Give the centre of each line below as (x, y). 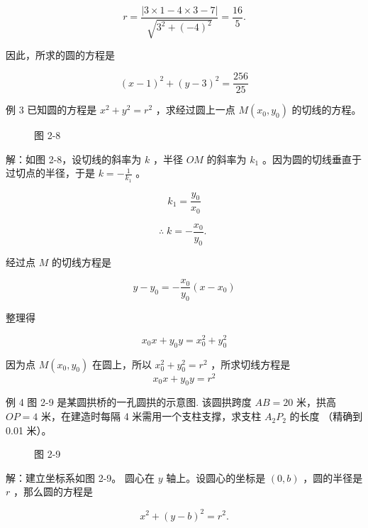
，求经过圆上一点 (195, 110)
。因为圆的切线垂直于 (312, 159)
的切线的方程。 (327, 110)
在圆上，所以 (122, 364)
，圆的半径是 (333, 477)
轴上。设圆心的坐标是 (216, 477)
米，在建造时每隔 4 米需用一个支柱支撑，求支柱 (151, 416)
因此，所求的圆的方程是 (60, 55)
